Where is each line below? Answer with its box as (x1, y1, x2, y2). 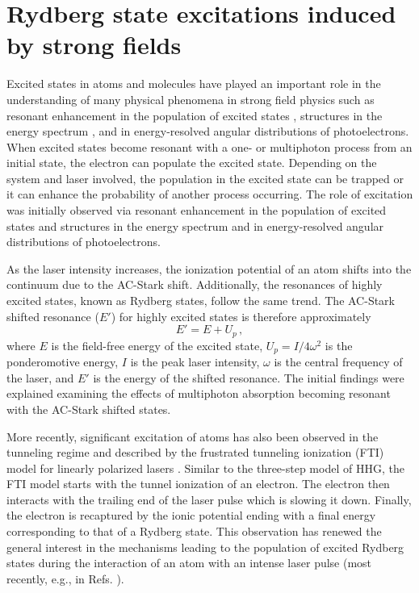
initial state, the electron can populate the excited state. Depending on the (6, 154, 377, 171)
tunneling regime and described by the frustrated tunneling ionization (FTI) (6, 444, 384, 461)
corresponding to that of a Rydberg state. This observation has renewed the (6, 523, 382, 540)
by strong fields (6, 28, 182, 61)
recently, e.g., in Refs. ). (6, 570, 124, 587)
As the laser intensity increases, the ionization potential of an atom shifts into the (6, 260, 412, 277)
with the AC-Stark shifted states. (6, 400, 171, 417)
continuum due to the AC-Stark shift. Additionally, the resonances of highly (6, 276, 383, 293)
